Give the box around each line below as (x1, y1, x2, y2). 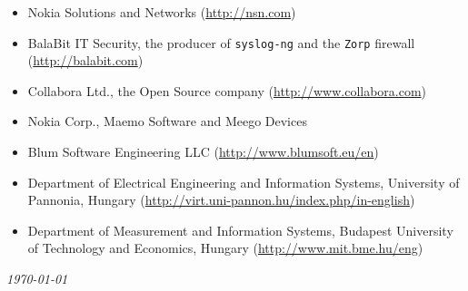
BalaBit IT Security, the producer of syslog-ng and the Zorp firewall (27, 33, 415, 52)
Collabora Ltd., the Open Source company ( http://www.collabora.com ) (27, 81, 427, 100)
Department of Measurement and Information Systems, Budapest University (27, 220, 453, 239)
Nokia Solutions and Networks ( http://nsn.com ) (27, 3, 296, 21)
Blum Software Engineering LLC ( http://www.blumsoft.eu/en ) (27, 142, 379, 161)
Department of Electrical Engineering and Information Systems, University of (27, 172, 460, 191)
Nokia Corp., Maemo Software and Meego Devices (27, 112, 307, 131)
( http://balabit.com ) (27, 51, 144, 70)
